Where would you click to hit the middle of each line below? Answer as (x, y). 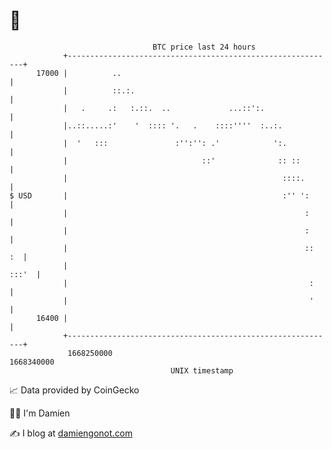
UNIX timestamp (202, 370)
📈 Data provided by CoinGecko (74, 390)
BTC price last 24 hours (204, 47)
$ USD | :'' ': (159, 195)
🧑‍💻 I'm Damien (40, 413)
